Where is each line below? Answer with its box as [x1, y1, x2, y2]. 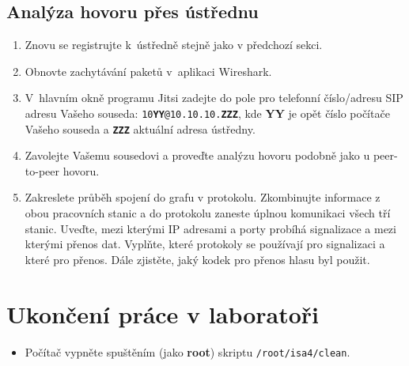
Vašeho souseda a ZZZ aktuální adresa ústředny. [25, 120, 256, 137]
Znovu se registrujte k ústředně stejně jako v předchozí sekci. [25, 36, 323, 53]
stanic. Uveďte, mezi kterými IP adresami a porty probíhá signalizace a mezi [25, 220, 396, 236]
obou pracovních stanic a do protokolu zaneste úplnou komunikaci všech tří [25, 205, 391, 221]
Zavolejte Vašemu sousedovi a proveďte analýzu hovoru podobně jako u [25, 147, 370, 164]
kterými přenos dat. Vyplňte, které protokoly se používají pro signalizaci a [25, 236, 385, 252]
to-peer [25, 162, 60, 179]
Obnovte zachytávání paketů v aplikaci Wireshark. [25, 62, 272, 79]
